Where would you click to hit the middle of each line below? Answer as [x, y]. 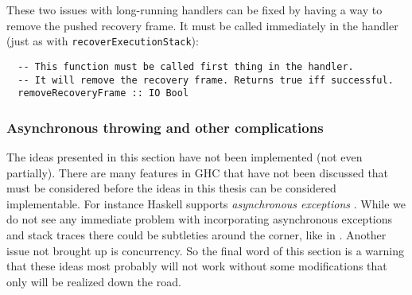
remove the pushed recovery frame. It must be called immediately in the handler [202, 25]
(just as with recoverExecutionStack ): [103, 41]
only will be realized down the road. [94, 281]
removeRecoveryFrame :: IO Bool [103, 93]
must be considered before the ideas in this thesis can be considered [171, 188]
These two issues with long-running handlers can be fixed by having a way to [194, 10]
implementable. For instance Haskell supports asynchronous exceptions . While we [206, 203]
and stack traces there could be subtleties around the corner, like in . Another [196, 235]
